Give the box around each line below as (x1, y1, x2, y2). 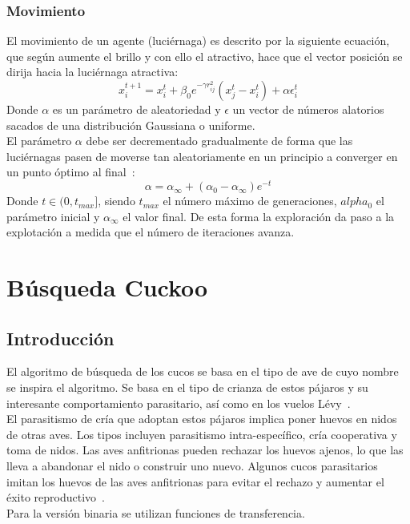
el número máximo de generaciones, (163, 192, 337, 209)
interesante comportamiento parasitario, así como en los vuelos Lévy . (6, 394, 351, 411)
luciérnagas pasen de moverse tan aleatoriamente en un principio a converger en (6, 147, 398, 164)
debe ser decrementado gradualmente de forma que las (86, 132, 353, 149)
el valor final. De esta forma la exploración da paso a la (123, 208, 395, 224)
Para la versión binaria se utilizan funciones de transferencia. (6, 504, 305, 521)
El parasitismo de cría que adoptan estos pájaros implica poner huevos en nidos (6, 410, 397, 427)
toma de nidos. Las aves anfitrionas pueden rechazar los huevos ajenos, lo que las (6, 441, 404, 458)
